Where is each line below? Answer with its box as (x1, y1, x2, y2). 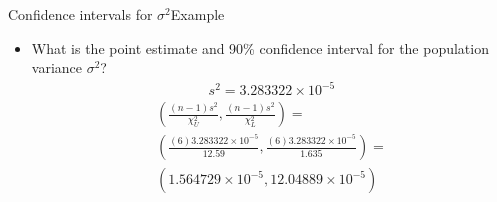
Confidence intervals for (8, 4, 153, 24)
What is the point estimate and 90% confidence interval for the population (31, 37, 489, 58)
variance (31, 57, 83, 78)
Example (170, 4, 225, 24)
